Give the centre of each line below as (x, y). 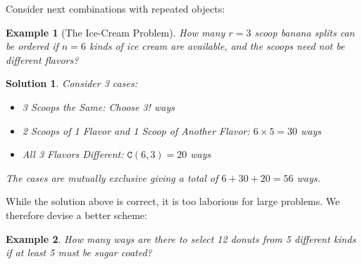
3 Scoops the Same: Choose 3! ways (98, 106)
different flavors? (42, 59)
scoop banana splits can (305, 32)
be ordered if (32, 46)
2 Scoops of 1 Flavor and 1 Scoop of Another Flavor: (136, 130)
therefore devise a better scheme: (76, 214)
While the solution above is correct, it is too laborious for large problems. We (173, 201)
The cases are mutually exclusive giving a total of (112, 177)
